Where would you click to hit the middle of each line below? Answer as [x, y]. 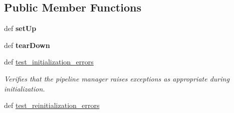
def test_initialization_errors [49, 62]
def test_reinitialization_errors [52, 105]
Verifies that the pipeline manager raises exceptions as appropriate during [117, 78]
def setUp [20, 28]
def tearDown [27, 45]
